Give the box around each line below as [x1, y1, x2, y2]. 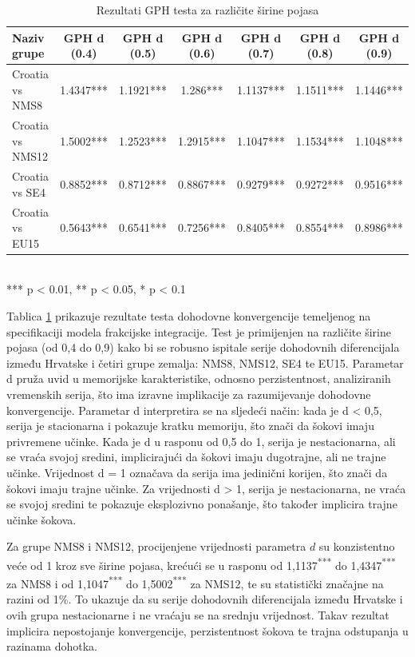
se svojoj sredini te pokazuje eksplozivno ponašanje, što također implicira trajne [6, 496, 397, 512]
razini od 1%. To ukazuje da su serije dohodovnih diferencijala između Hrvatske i [6, 591, 403, 607]
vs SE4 [12, 183, 45, 200]
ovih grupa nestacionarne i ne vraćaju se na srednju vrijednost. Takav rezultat [6, 607, 389, 623]
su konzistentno [318, 538, 395, 555]
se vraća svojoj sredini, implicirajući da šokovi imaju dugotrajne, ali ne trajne [6, 448, 386, 465]
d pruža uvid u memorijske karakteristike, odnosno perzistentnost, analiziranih [6, 370, 391, 387]
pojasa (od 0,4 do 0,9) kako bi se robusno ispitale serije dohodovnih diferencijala [6, 339, 400, 356]
